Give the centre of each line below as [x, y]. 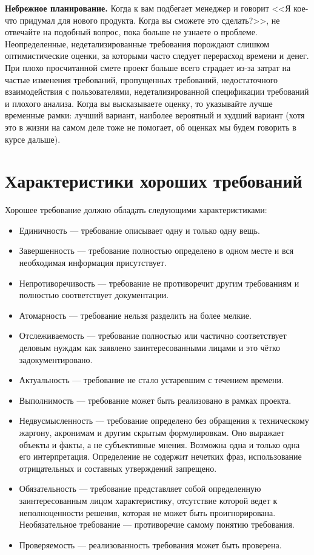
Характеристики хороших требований [154, 181]
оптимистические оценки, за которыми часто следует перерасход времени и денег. [157, 56]
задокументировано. [56, 359]
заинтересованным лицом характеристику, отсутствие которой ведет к [148, 500]
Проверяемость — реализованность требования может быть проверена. [150, 544]
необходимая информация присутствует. [93, 263]
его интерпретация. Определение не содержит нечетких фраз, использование [160, 456]
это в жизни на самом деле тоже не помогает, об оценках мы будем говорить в [151, 127]
